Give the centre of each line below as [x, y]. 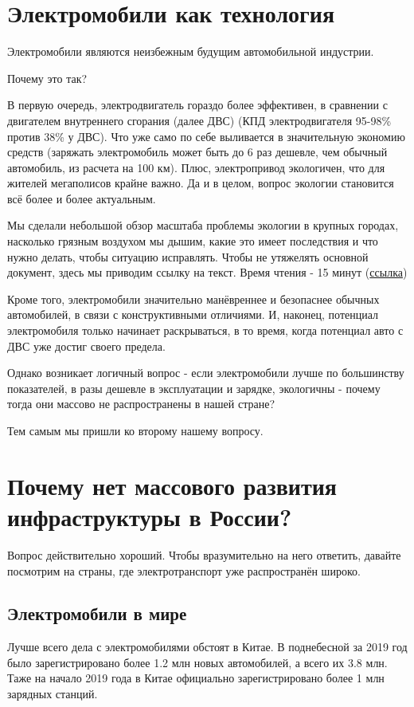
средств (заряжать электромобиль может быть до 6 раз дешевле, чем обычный [197, 152]
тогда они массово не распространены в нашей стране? [141, 404]
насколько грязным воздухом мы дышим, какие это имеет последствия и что [193, 241]
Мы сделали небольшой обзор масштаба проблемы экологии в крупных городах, [203, 225]
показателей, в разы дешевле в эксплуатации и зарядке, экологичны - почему [194, 388]
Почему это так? [47, 78]
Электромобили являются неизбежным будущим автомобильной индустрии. [191, 51]
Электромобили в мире [97, 613]
